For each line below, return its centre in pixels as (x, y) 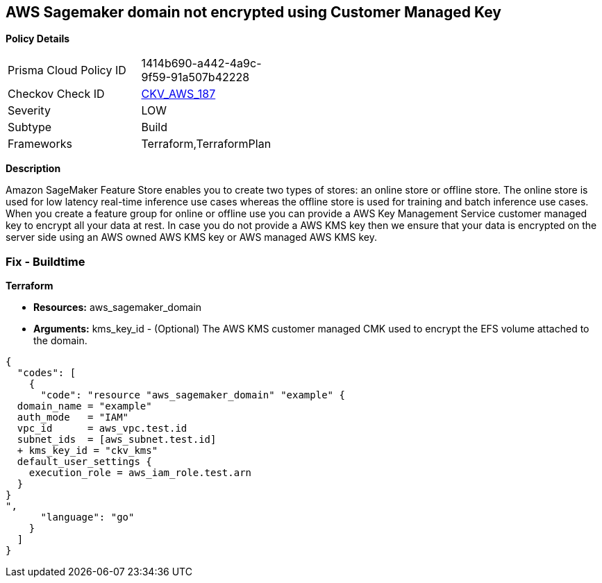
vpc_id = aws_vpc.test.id (102, 429)
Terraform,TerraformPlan (206, 144)
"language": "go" (87, 517)
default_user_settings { (84, 462)
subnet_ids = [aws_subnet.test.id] (117, 440)
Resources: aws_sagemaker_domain (118, 307)
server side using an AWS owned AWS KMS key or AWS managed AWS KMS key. (191, 237)
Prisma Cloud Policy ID (67, 70)
